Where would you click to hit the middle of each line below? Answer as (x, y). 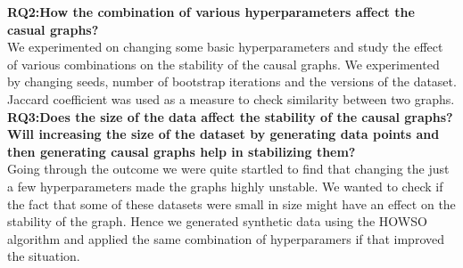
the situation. (44, 256)
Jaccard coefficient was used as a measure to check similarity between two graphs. (231, 98)
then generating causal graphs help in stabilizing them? (182, 151)
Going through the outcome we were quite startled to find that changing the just (228, 169)
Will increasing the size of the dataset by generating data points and (223, 134)
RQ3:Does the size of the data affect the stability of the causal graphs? (230, 116)
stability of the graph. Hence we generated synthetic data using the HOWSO (217, 221)
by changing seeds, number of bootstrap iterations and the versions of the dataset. (232, 81)
